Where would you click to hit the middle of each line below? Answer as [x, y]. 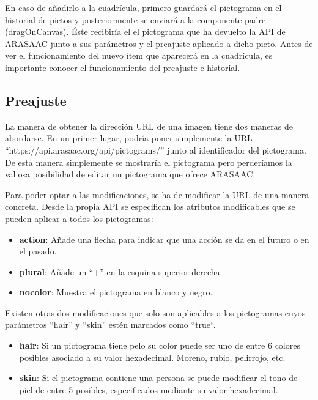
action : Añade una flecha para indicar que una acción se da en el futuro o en [164, 239]
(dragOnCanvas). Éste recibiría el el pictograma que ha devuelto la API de [145, 31]
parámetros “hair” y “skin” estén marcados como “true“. [110, 324]
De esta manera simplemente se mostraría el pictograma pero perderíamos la [149, 162]
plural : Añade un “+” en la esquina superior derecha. [121, 271]
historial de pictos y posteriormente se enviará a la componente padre [135, 19]
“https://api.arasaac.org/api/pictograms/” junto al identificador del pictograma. [156, 150]
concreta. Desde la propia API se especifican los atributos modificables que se [150, 206]
